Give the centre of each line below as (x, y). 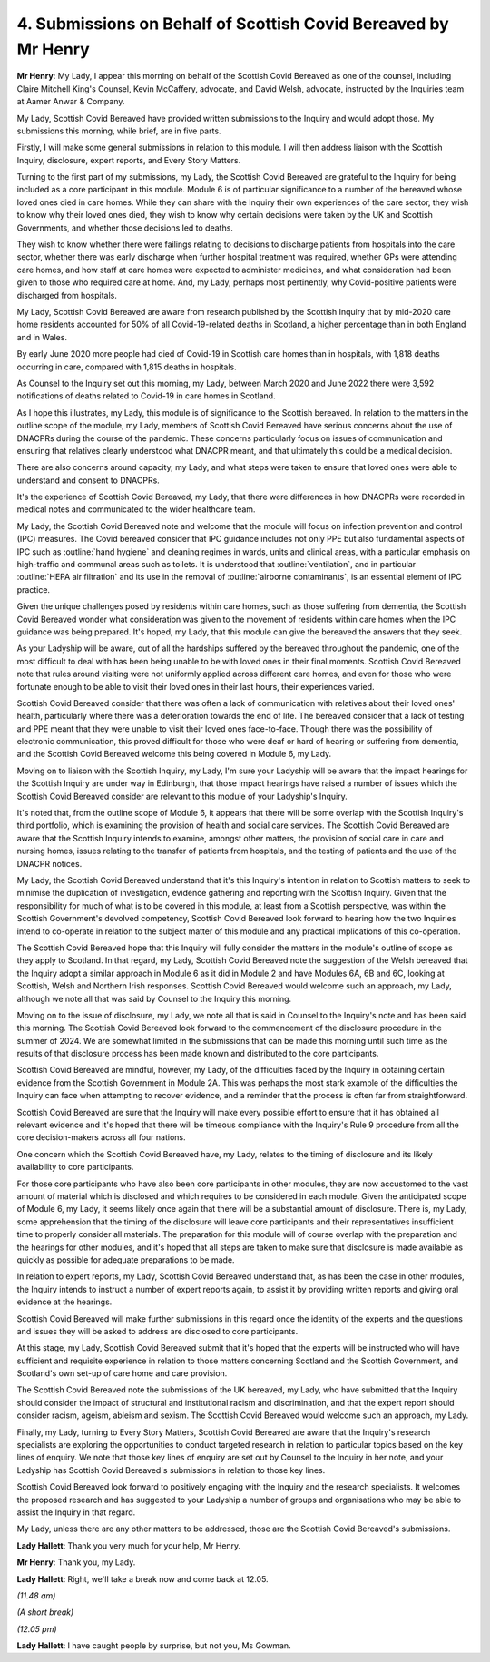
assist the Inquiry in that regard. (76, 1512)
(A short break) (45, 1612)
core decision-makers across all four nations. (101, 1137)
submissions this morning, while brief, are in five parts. (119, 131)
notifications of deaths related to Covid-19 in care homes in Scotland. (146, 396)
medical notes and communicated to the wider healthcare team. (136, 509)
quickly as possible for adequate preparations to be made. (126, 1259)
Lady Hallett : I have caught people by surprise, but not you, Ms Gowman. (154, 1646)
